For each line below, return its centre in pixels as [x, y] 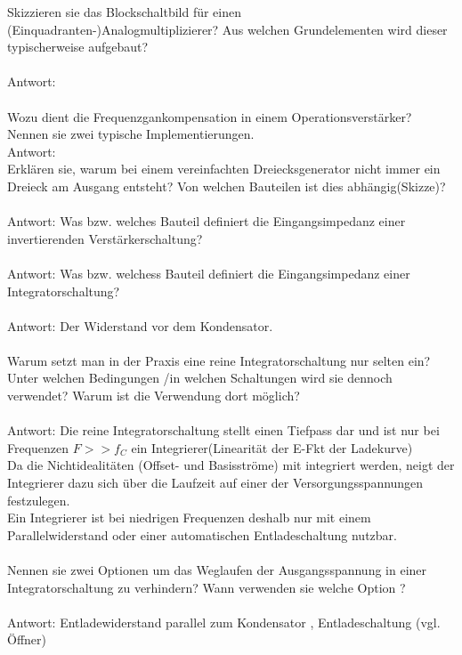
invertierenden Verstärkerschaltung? [105, 238]
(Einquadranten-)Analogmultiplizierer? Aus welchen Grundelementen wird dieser [227, 29]
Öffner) [27, 639]
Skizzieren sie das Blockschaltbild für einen [125, 12]
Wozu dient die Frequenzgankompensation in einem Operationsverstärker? [210, 116]
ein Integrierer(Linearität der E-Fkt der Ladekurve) [272, 447]
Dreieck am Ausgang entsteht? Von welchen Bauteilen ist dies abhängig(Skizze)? [227, 186]
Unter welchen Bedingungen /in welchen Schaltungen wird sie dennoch [200, 378]
